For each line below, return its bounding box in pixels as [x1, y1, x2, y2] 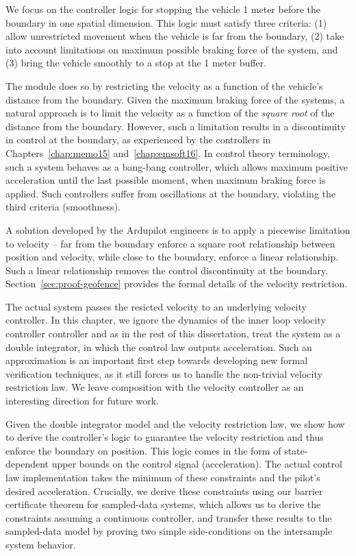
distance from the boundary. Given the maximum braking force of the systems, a [5, 92, 345, 106]
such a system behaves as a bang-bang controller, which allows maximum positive [5, 159, 348, 173]
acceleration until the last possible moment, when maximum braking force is [5, 173, 326, 187]
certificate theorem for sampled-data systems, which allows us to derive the [5, 497, 321, 511]
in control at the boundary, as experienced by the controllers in [5, 132, 271, 147]
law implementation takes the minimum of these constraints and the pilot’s [5, 470, 320, 484]
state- [284, 443, 308, 457]
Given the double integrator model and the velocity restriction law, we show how [5, 416, 345, 431]
